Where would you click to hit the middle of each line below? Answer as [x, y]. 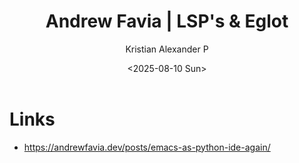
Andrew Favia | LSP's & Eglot [167, 21]
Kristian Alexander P [167, 49]
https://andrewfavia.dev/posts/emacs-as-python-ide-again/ [147, 147]
